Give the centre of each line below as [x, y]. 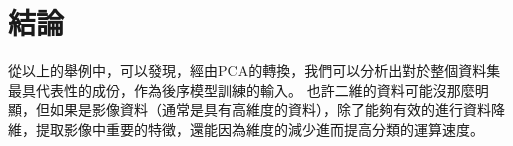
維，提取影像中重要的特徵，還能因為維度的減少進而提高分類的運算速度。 [246, 128]
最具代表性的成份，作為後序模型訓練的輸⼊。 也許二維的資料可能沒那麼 [241, 89]
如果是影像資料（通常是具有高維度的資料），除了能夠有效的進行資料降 [277, 109]
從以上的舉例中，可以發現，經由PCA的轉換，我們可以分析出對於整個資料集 [254, 70]
